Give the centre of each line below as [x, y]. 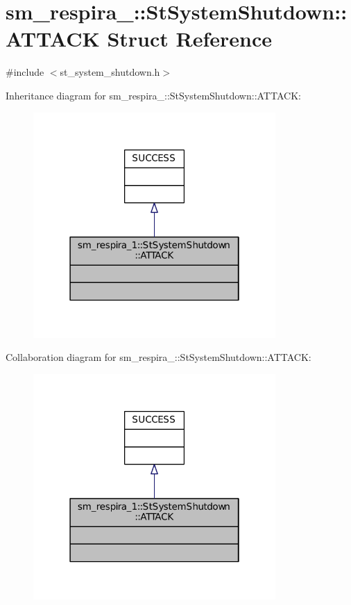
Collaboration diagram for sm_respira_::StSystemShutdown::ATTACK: [159, 357]
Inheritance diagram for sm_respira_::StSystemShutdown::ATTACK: [153, 95]
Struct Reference [190, 39]
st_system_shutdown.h [110, 72]
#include [25, 72]
